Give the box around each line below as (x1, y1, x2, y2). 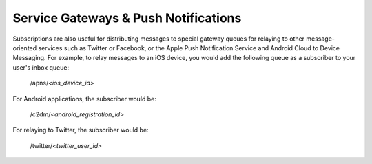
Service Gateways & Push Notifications (12, 10, 242, 25)
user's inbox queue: (12, 63, 70, 72)
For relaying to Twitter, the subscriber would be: (12, 126, 149, 134)
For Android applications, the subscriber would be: (12, 94, 156, 103)
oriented (12, 43, 37, 52)
